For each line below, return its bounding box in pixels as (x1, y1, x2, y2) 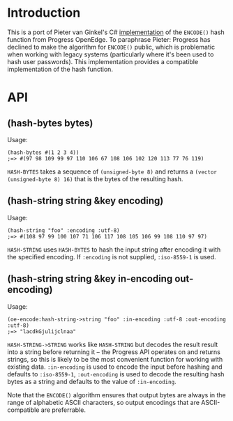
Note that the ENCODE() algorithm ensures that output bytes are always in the (7, 390, 226, 399)
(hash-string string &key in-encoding (7, 273, 173, 285)
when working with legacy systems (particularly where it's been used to (7, 50, 214, 59)
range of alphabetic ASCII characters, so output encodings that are (7, 398, 200, 406)
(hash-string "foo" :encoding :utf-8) (7, 227, 120, 234)
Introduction (7, 5, 81, 21)
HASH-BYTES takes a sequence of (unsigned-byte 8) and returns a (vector (7, 167, 218, 176)
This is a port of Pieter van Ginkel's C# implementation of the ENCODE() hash (7, 28, 225, 36)
